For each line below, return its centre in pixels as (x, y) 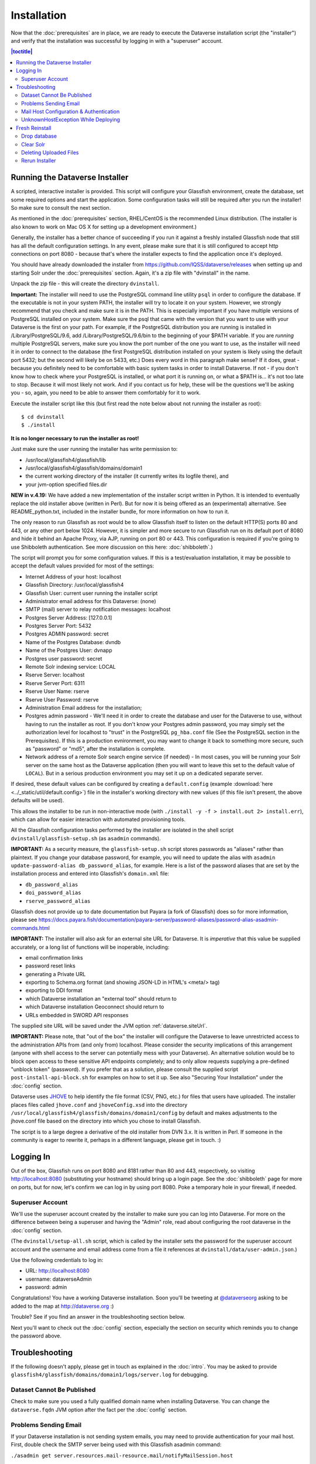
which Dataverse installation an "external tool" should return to (101, 998)
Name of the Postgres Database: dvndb (73, 642)
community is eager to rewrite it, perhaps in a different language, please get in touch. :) (116, 1140)
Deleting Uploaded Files (50, 153)
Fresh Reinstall (34, 128)
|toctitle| (22, 52)
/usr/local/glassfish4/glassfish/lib (66, 460)
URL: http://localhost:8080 (58, 1271)
